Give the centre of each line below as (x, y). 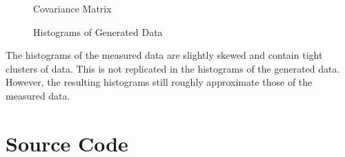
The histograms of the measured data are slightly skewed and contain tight (164, 55)
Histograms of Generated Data (98, 31)
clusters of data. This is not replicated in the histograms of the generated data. (173, 68)
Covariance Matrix (72, 8)
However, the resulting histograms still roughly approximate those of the (159, 82)
